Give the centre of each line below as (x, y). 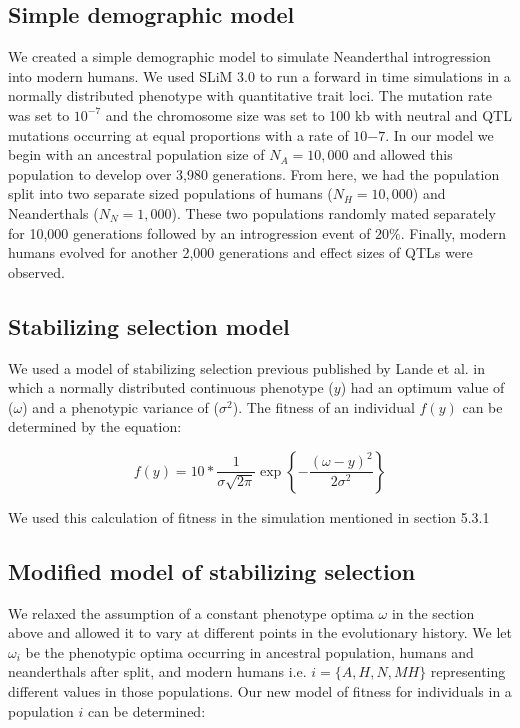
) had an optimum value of (422, 387)
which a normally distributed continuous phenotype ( (171, 387)
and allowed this (403, 154)
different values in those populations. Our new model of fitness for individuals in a (260, 691)
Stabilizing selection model (149, 325)
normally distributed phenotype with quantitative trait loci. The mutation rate (250, 95)
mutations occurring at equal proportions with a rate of (178, 134)
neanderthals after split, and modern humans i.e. (157, 671)
